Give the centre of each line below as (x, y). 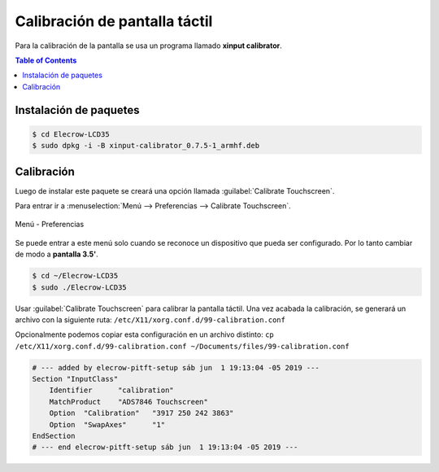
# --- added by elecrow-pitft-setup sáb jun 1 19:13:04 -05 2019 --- (176, 367)
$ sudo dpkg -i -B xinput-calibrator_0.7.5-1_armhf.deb (146, 146)
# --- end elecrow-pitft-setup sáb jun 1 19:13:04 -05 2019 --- (165, 447)
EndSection (54, 436)
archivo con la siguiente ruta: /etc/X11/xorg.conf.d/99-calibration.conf (150, 319)
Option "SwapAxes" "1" (107, 424)
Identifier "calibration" (111, 390)
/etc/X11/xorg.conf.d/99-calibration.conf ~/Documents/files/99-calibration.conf (182, 346)
